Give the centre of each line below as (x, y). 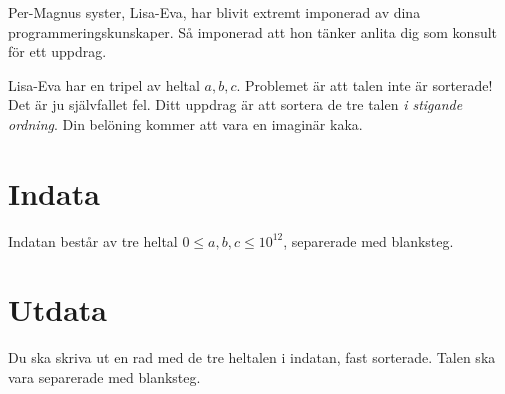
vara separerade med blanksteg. (104, 377)
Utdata (58, 309)
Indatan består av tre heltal (93, 240)
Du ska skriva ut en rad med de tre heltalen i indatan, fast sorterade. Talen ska (252, 357)
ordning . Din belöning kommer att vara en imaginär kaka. (185, 123)
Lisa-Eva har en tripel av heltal (104, 84)
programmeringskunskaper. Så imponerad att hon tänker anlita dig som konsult (253, 31)
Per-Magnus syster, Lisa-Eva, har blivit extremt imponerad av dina (214, 12)
